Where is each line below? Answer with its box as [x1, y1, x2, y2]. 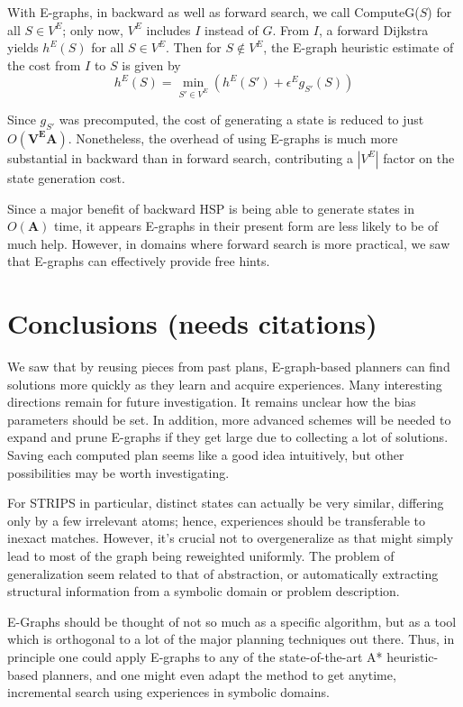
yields [7, 38, 39, 57]
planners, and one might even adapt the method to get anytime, [41, 665, 396, 684]
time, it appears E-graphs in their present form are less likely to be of [53, 216, 439, 235]
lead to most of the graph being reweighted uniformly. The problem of [7, 546, 395, 565]
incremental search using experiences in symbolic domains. [7, 683, 330, 702]
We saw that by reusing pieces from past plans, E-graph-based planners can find [7, 357, 450, 376]
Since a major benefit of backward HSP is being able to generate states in [7, 198, 415, 217]
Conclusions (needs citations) [7, 305, 377, 342]
